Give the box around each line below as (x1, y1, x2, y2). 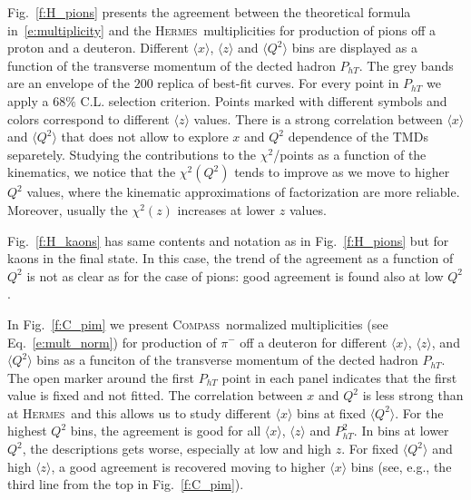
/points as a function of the (273, 144, 427, 163)
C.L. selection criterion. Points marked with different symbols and (80, 91, 447, 110)
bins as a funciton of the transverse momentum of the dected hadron (36, 350, 418, 369)
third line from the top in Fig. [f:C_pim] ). (7, 475, 244, 494)
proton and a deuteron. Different (7, 38, 189, 57)
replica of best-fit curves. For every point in (157, 74, 399, 93)
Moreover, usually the (7, 200, 128, 219)
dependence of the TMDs (288, 127, 428, 146)
